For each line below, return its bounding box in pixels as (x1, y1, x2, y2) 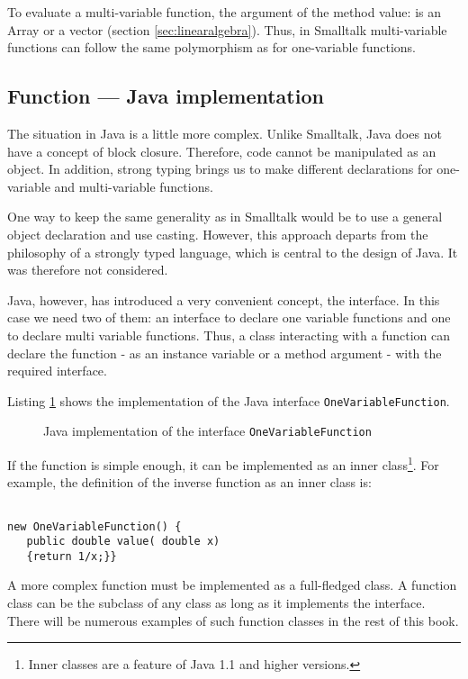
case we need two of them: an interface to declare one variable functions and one (7, 308, 451, 327)
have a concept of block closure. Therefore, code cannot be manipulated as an (7, 141, 436, 160)
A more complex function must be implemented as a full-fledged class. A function (7, 575, 457, 594)
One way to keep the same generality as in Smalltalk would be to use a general (7, 207, 443, 226)
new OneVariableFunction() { (7, 520, 182, 533)
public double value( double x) (26, 535, 220, 548)
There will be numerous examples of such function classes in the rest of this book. (7, 611, 459, 629)
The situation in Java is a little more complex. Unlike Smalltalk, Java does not (7, 123, 442, 142)
